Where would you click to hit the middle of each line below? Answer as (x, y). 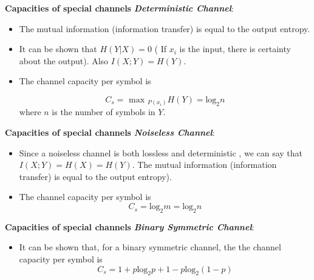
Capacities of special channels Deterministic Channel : (119, 8)
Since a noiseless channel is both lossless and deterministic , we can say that (161, 152)
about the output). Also (64, 60)
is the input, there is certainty (235, 49)
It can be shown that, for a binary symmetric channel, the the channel (150, 247)
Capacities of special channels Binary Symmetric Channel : (130, 226)
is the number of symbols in (104, 112)
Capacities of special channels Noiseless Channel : (110, 132)
